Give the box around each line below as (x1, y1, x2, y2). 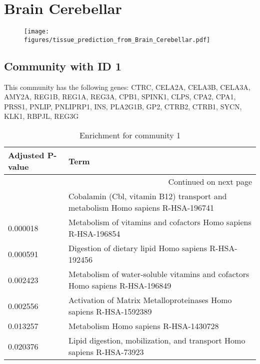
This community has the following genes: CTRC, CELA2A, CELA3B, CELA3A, (4, 81, 250, 92)
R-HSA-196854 (68, 228, 120, 240)
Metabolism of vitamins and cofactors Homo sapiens (68, 216, 251, 228)
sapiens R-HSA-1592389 (68, 306, 152, 318)
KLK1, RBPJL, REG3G (4, 111, 79, 121)
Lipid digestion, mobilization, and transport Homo (68, 335, 245, 347)
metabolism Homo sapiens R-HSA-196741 (68, 202, 214, 214)
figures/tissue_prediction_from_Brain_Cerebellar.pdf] (24, 36, 210, 43)
